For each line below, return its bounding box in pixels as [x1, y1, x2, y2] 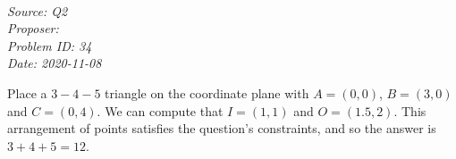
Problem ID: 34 [7, 36, 92, 54]
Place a [7, 83, 47, 102]
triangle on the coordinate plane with [105, 83, 309, 102]
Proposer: [7, 19, 59, 38]
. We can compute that [97, 101, 224, 120]
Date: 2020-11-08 [7, 54, 102, 72]
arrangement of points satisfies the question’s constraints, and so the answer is [7, 119, 436, 138]
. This [393, 101, 426, 120]
